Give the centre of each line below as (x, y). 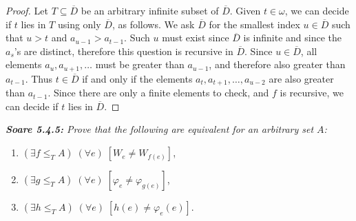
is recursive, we (312, 93)
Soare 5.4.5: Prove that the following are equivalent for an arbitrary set (160, 129)
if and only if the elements (137, 78)
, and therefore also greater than (277, 64)
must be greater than (140, 64)
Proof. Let (27, 10)
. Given (245, 10)
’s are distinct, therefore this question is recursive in (124, 51)
